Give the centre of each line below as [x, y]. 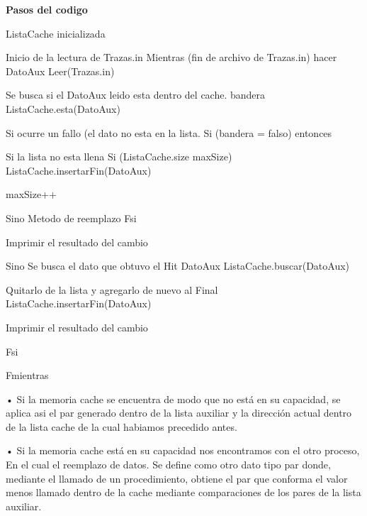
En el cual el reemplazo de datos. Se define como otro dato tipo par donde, [168, 465]
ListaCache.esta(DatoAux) [63, 108]
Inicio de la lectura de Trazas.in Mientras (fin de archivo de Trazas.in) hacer [171, 57]
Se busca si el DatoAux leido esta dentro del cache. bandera [136, 95]
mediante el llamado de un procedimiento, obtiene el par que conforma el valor [177, 478]
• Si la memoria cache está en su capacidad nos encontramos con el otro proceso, [183, 450]
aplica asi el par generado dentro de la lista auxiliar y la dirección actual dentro [179, 413]
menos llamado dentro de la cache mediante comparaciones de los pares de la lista [183, 492]
